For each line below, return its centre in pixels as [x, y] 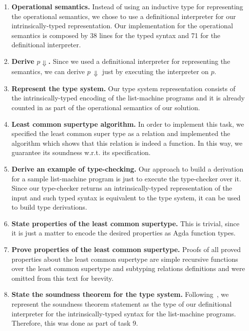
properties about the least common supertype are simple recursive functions [125, 259]
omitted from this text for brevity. [62, 278]
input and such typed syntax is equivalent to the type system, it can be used [126, 197]
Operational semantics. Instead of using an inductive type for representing [127, 6]
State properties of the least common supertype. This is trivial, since [125, 223]
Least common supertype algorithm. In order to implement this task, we [128, 124]
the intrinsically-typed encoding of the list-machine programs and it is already [128, 98]
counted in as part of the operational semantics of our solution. [106, 107]
